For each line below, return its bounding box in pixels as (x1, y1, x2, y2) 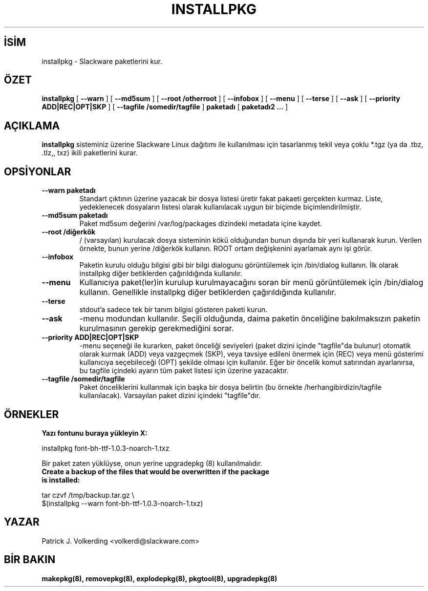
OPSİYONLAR (4, 165, 71, 178)
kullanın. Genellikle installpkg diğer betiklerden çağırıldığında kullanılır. (79, 287, 337, 297)
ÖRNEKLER (4, 408, 59, 421)
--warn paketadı (42, 186, 96, 195)
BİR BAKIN (4, 553, 56, 566)
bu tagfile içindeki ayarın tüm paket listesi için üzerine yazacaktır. (79, 366, 289, 375)
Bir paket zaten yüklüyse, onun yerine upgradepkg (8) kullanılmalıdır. (42, 459, 262, 467)
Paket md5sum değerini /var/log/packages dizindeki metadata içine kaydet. (79, 219, 322, 228)
